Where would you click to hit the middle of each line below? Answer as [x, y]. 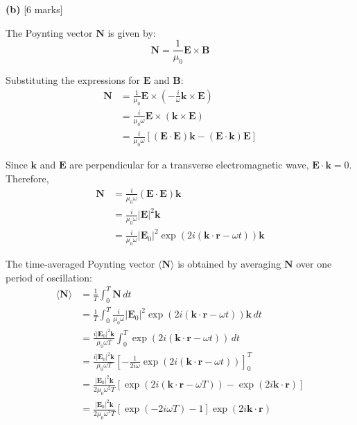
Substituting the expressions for [73, 80]
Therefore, [27, 178]
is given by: [132, 32]
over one [314, 264]
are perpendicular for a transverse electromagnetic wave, [189, 165]
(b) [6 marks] [34, 9]
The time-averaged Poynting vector [80, 264]
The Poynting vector [49, 32]
